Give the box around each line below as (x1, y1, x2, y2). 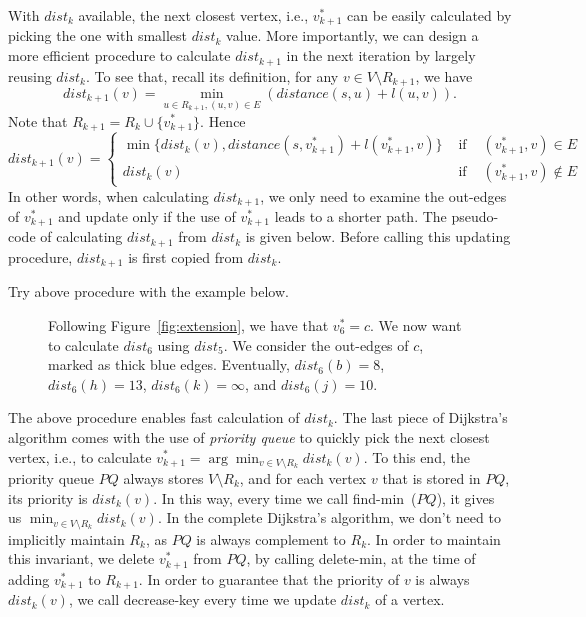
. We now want (370, 314, 462, 335)
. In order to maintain (367, 528, 501, 549)
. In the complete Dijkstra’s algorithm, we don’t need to (157, 507, 501, 528)
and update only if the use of (58, 205, 236, 226)
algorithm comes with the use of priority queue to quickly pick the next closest (8, 426, 490, 447)
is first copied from (128, 246, 244, 267)
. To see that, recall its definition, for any (86, 65, 339, 86)
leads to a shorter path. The (274, 205, 447, 226)
